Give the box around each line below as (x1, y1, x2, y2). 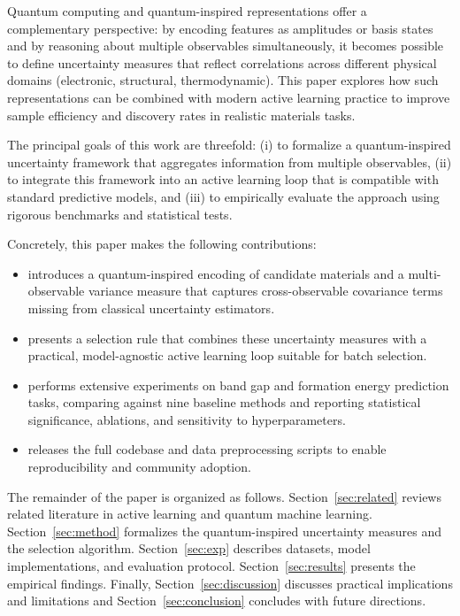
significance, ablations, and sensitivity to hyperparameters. (27, 410, 346, 428)
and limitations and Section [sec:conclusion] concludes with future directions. (7, 591, 426, 610)
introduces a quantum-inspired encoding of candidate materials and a (27, 264, 404, 282)
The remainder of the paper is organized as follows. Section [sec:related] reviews (7, 487, 441, 505)
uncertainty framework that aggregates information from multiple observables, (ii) (7, 152, 452, 171)
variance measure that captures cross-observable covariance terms (88, 281, 443, 300)
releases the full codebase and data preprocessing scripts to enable (27, 440, 387, 458)
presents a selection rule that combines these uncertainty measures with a (27, 328, 427, 347)
